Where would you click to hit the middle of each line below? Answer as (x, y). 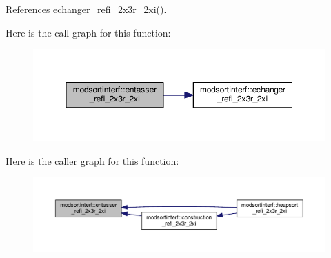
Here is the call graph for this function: (88, 32)
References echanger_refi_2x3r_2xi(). (86, 9)
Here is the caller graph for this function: (92, 160)
